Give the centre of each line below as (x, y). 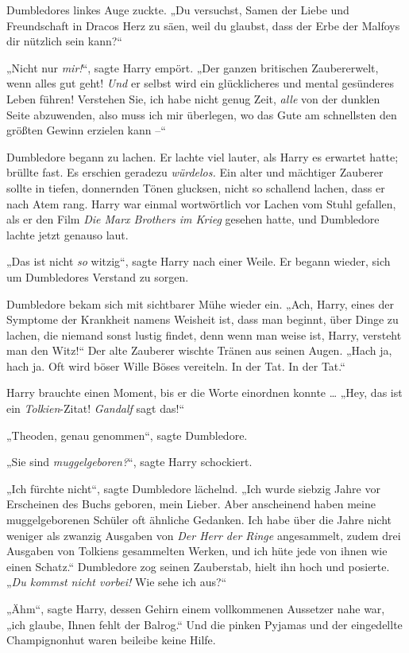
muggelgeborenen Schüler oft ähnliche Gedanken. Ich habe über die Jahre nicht (199, 520)
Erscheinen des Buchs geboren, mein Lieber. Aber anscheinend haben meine (191, 504)
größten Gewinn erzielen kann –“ (86, 130)
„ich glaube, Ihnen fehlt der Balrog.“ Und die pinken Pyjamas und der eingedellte (204, 624)
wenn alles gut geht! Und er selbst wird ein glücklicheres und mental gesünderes (201, 83)
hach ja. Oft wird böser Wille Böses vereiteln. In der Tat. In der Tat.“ (176, 365)
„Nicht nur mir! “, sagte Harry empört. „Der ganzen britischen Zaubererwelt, (193, 67)
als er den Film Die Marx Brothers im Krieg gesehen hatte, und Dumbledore (193, 219)
